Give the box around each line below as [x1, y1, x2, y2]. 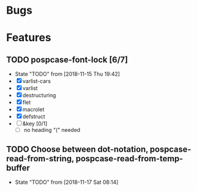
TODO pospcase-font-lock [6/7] [6, 54, 128, 64]
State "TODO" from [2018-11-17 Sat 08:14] [14, 178, 119, 186]
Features [6, 31, 51, 45]
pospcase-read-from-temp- [75, 153, 184, 164]
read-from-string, [6, 153, 74, 164]
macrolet [22, 106, 45, 113]
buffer [6, 162, 30, 173]
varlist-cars [22, 78, 51, 85]
